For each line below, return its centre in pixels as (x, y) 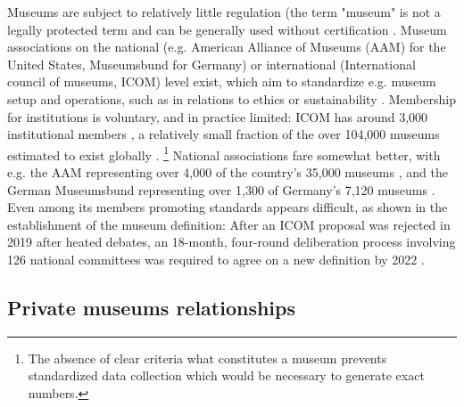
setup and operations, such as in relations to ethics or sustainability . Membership (232, 98)
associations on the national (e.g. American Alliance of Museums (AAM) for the (227, 47)
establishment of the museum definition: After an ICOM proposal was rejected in (229, 224)
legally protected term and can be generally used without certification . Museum (227, 29)
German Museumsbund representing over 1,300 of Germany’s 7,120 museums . (221, 189)
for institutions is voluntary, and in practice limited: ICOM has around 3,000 (218, 116)
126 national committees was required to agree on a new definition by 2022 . (216, 259)
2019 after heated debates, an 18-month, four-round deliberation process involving (232, 242)
